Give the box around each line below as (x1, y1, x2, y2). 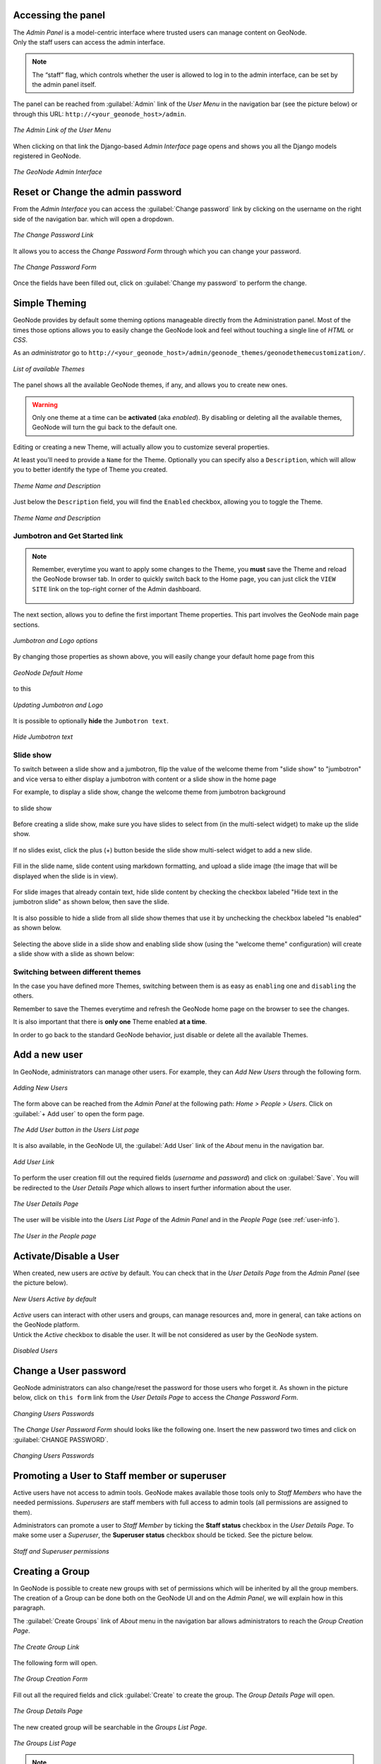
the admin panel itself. (32, 80, 97, 89)
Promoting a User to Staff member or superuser (13, 1470, 227, 1482)
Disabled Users (13, 1346, 58, 1355)
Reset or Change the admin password (13, 186, 182, 198)
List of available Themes (13, 364, 85, 373)
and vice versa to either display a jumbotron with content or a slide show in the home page (13, 775, 277, 783)
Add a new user (13, 1049, 83, 1061)
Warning (32, 400, 58, 409)
